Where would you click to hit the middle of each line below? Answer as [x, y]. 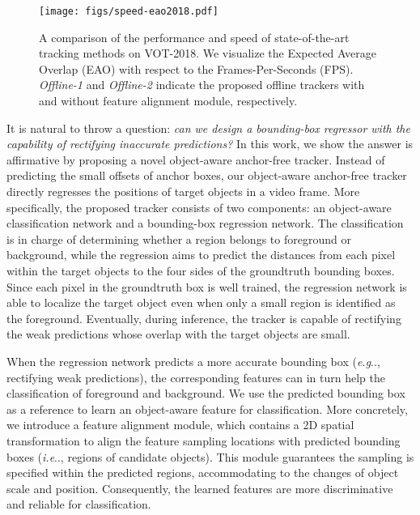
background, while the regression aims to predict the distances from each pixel [201, 255]
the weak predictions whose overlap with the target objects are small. [178, 334]
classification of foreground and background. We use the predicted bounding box [206, 393]
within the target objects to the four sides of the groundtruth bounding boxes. [201, 270]
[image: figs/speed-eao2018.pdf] [129, 11]
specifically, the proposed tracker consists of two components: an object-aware [199, 207]
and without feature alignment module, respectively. [168, 101]
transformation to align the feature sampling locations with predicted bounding [204, 440]
